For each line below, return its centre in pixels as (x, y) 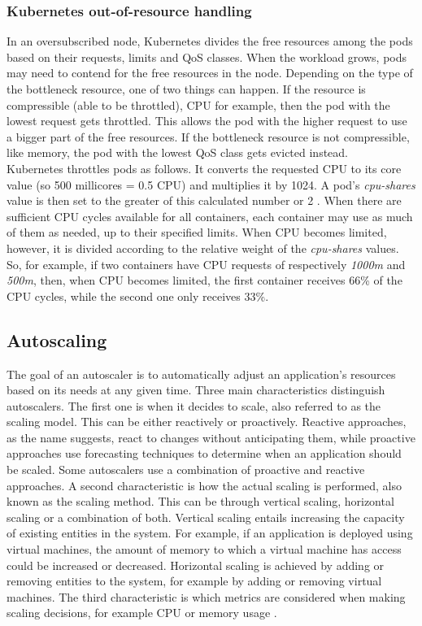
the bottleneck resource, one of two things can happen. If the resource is (186, 89)
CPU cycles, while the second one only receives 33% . (138, 296)
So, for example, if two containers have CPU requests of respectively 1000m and (206, 264)
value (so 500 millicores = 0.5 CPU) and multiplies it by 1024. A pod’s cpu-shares (211, 184)
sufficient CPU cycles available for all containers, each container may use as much (210, 216)
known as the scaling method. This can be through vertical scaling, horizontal (200, 501)
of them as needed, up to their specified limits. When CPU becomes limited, (197, 232)
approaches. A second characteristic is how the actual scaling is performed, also (204, 485)
